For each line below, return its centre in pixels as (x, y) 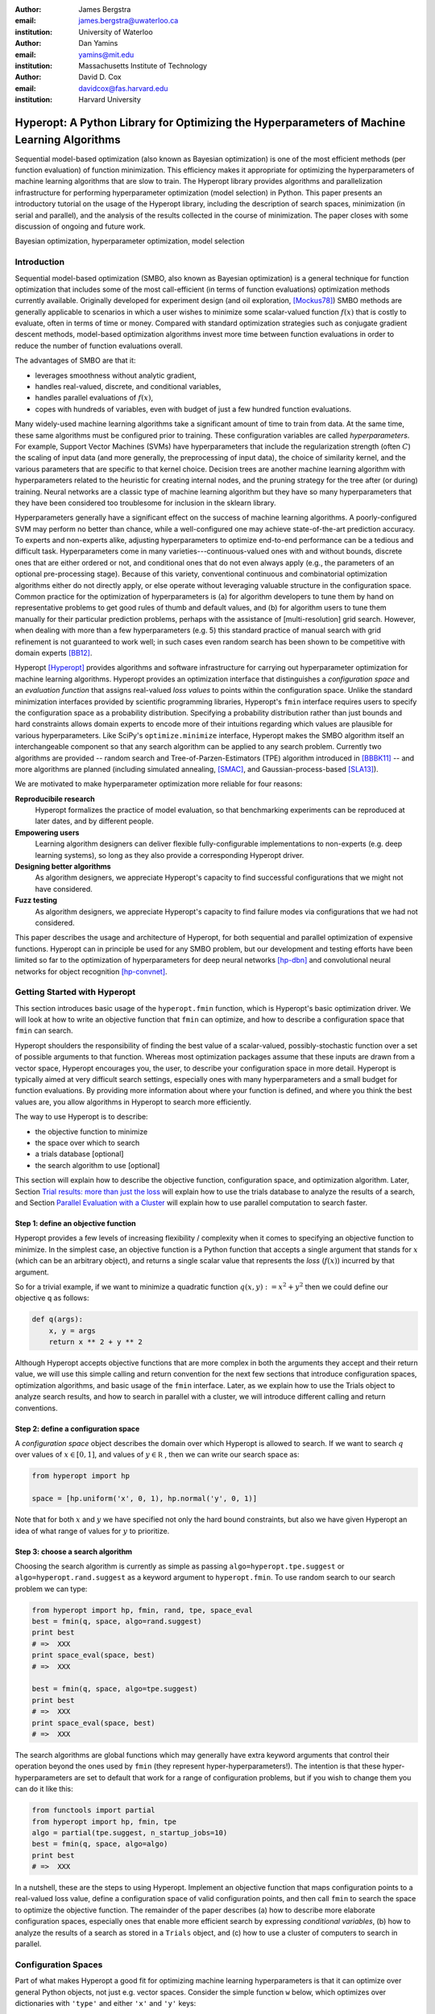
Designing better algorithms (63, 867)
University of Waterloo (116, 31)
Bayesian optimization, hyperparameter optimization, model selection (130, 241)
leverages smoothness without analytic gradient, (116, 375)
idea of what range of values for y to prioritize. (92, 1531)
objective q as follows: (52, 1298)
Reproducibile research (55, 798)
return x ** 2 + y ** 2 (95, 1342)
